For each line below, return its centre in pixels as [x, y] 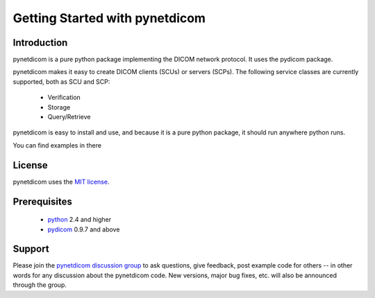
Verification [64, 98]
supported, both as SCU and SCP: [61, 81]
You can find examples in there [57, 145]
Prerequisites [42, 201]
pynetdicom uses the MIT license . [61, 182]
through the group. [40, 285]
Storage [59, 107]
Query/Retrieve [69, 117]
